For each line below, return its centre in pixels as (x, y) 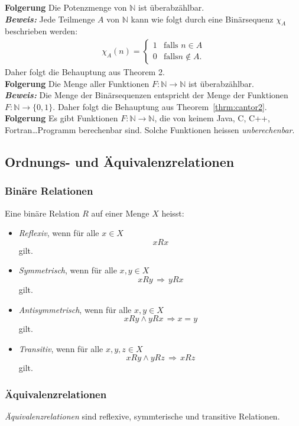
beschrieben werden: (41, 31)
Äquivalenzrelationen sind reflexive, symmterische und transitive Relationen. (142, 416)
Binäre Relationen (49, 191)
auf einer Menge (120, 213)
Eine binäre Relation (42, 213)
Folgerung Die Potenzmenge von (66, 7)
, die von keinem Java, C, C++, (212, 118)
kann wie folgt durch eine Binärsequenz (202, 19)
